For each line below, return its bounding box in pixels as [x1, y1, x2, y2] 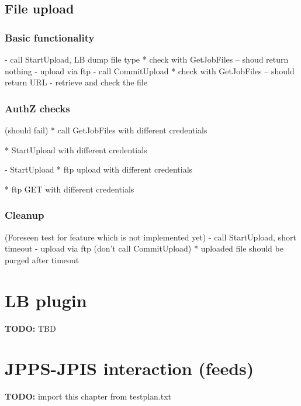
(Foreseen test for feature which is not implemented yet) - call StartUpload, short [5, 230, 296, 243]
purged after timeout [5, 253, 79, 266]
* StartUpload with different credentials [5, 143, 147, 156]
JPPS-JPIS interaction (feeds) [5, 356, 254, 380]
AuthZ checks [5, 101, 70, 115]
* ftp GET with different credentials [5, 183, 134, 195]
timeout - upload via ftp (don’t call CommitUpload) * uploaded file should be [5, 242, 283, 254]
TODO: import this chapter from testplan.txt [5, 390, 172, 402]
